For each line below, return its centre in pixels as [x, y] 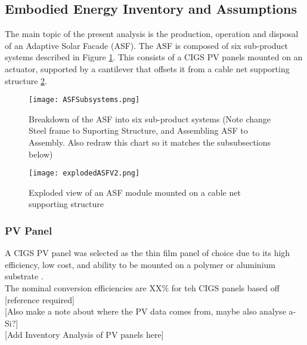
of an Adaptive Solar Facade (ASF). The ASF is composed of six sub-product [147, 45]
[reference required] [40, 299]
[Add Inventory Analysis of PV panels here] [84, 335]
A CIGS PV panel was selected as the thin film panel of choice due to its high [148, 253]
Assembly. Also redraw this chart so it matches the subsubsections [150, 142]
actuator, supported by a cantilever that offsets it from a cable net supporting [147, 68]
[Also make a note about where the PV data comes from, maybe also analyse [145, 311]
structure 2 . [26, 80]
